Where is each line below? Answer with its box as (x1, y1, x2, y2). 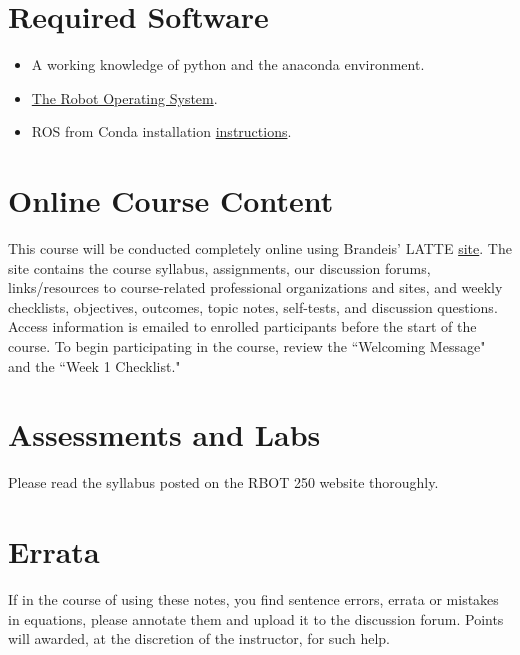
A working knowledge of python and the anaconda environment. (31, 54, 425, 75)
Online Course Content (8, 180, 334, 221)
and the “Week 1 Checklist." (8, 355, 181, 376)
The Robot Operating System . (31, 87, 218, 108)
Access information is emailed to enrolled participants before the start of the (8, 316, 477, 337)
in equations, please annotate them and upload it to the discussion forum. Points (8, 608, 504, 629)
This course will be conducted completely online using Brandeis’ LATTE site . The (8, 238, 512, 259)
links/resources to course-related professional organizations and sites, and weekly (8, 277, 503, 298)
